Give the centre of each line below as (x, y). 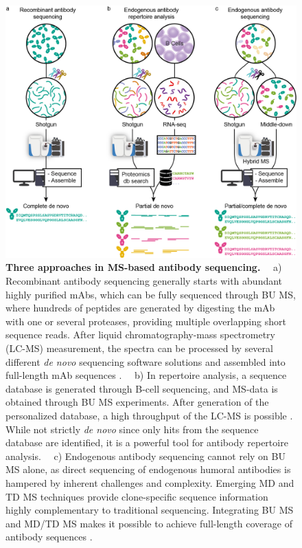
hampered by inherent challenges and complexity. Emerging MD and (150, 482)
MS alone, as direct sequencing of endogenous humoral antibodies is (148, 469)
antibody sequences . (49, 537)
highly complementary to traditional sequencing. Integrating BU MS (150, 510)
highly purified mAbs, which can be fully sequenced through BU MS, (151, 294)
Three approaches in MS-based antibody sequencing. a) (144, 267)
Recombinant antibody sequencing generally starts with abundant (144, 281)
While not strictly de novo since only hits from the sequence (132, 429)
